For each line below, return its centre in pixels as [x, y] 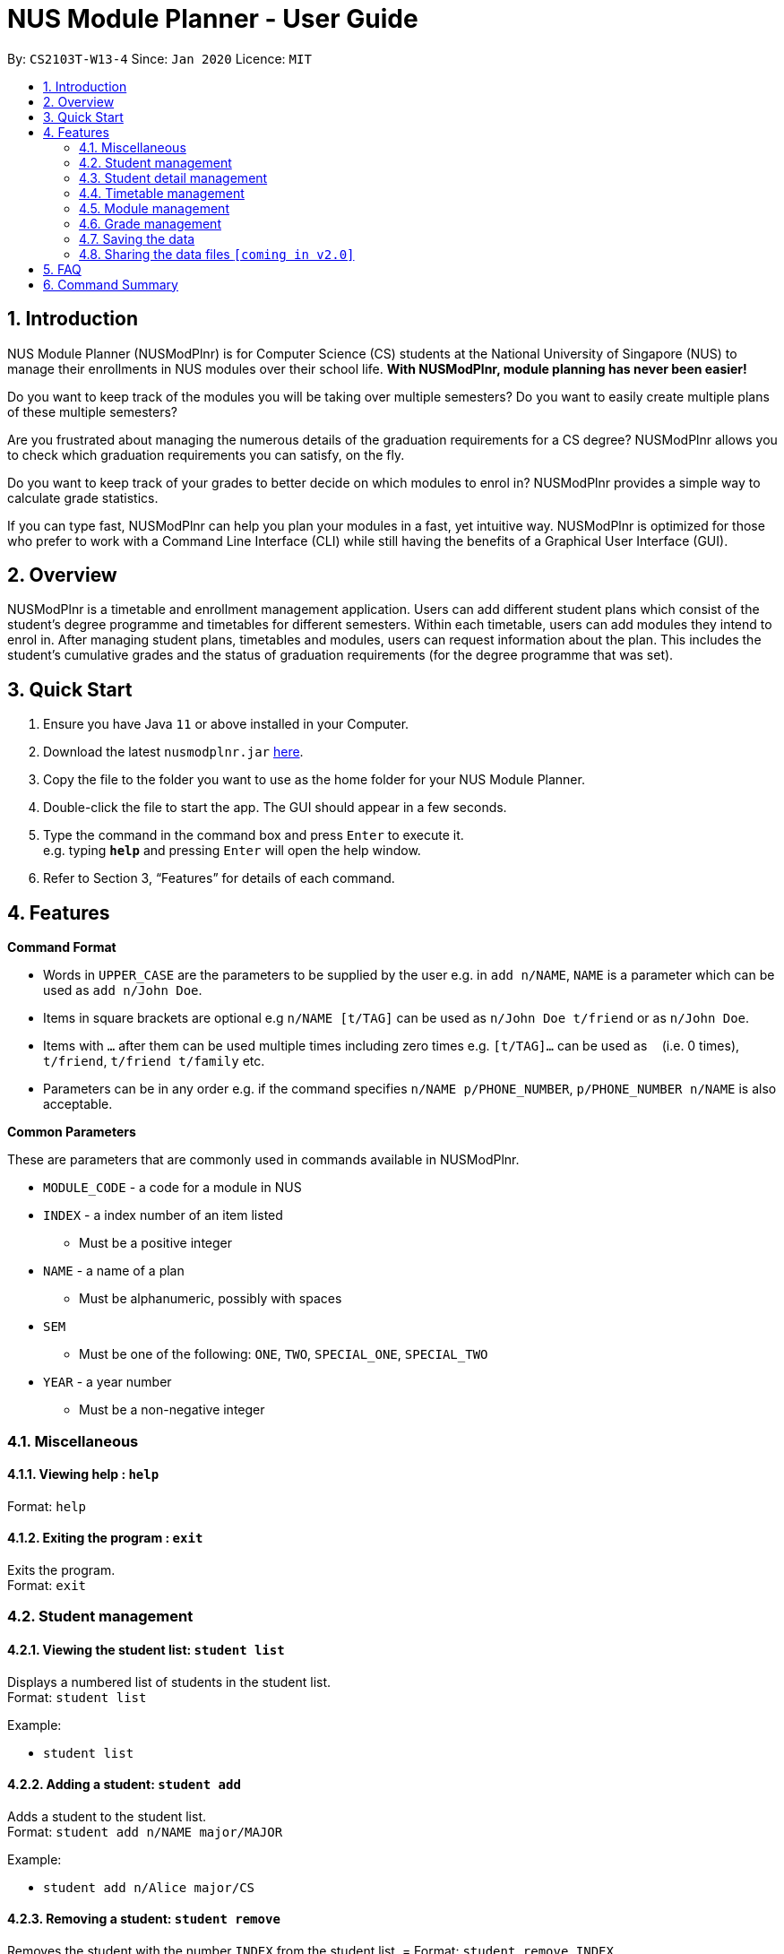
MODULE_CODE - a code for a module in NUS [172, 1188]
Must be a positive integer [156, 1243]
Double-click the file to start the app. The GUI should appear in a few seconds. [275, 808]
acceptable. [78, 1104]
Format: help [47, 1506]
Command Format [62, 947]
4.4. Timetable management [162, 193]
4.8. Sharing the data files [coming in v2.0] [217, 254]
